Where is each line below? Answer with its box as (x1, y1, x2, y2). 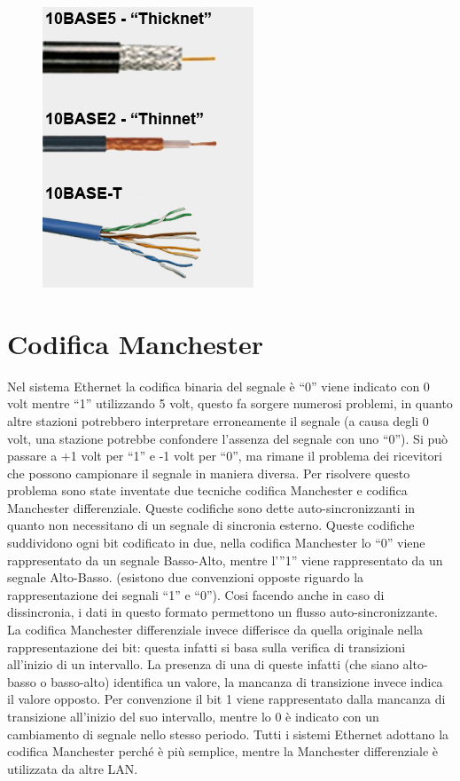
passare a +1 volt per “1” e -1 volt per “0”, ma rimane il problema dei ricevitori (7, 446, 442, 465)
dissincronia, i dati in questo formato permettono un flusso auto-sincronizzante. (7, 603, 438, 621)
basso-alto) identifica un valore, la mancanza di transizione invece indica (51, 672, 443, 690)
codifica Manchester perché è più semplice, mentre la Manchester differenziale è (7, 742, 439, 761)
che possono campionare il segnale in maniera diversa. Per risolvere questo (7, 463, 410, 482)
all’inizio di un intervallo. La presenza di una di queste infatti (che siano (7, 655, 399, 674)
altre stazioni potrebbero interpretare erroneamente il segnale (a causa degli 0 (7, 411, 429, 430)
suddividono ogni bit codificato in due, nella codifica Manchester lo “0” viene (7, 533, 425, 552)
